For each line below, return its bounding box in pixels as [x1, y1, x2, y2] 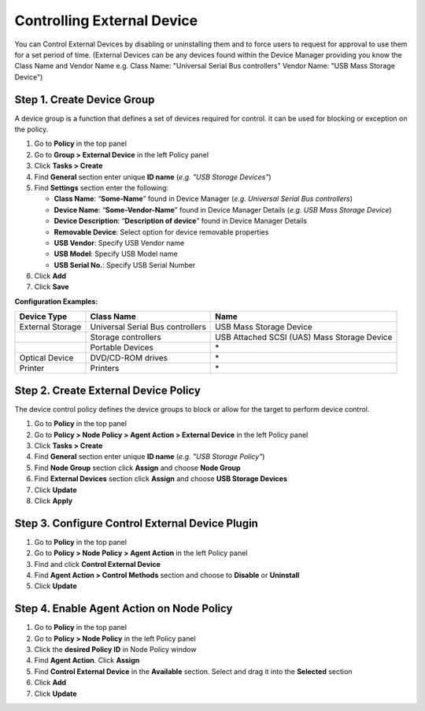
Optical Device [19, 353, 74, 364]
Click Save [34, 282, 70, 291]
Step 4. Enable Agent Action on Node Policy [14, 602, 233, 616]
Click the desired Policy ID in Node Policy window [34, 645, 197, 654]
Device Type [19, 311, 68, 322]
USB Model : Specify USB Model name [54, 249, 178, 259]
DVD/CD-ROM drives [90, 353, 168, 364]
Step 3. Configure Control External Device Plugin [14, 517, 259, 530]
